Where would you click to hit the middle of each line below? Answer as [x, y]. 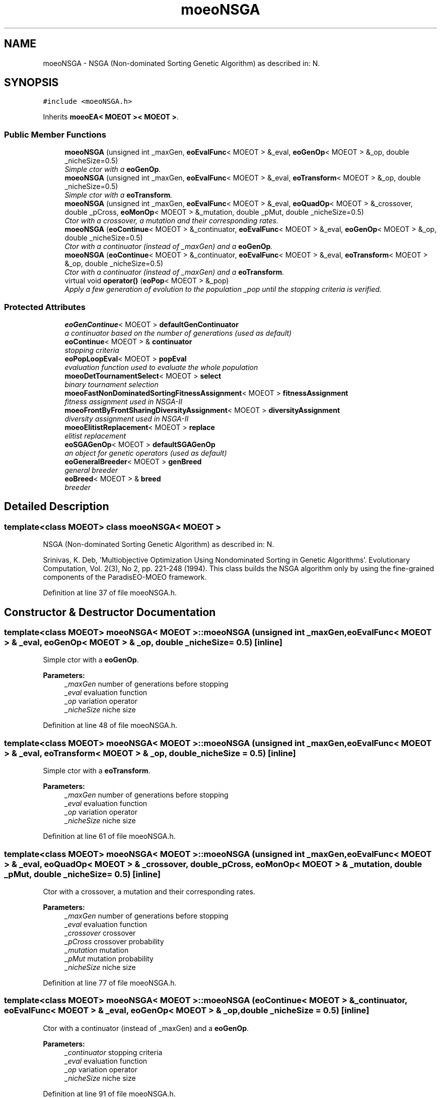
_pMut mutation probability [109, 958]
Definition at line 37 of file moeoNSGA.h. [110, 593]
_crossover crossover [100, 933]
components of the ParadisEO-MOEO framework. [125, 577]
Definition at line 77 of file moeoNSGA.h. [110, 983]
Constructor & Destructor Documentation [110, 612]
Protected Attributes [45, 307]
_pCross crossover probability [114, 941]
